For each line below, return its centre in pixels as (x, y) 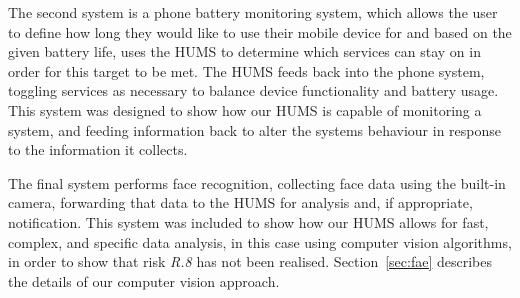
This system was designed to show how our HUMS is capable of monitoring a (245, 109)
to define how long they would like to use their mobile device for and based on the (260, 31)
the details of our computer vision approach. (144, 280)
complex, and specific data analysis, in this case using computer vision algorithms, (260, 241)
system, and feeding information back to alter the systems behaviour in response (255, 129)
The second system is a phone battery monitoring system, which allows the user (253, 12)
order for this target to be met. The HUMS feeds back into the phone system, (246, 70)
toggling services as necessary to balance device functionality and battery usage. (253, 90)
